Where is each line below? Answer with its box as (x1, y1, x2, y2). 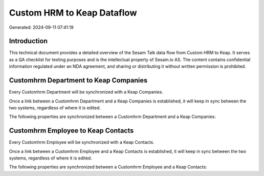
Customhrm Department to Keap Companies (9, 76, 148, 85)
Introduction (9, 37, 48, 45)
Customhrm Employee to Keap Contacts (9, 127, 134, 135)
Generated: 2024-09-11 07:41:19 (9, 24, 74, 30)
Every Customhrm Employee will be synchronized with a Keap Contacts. (9, 139, 154, 145)
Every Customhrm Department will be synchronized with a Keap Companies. (9, 89, 163, 95)
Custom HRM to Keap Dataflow (9, 7, 137, 18)
